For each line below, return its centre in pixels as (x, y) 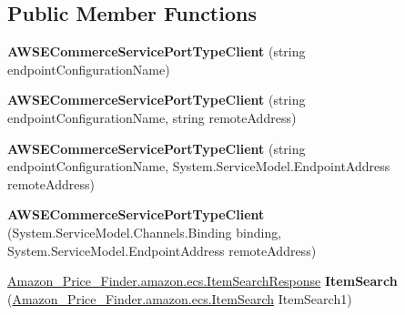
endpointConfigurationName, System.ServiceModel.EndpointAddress (199, 166)
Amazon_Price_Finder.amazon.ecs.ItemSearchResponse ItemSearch (202, 281)
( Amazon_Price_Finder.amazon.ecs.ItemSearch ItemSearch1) (180, 298)
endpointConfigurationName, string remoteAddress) (152, 117)
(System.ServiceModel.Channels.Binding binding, (145, 232)
